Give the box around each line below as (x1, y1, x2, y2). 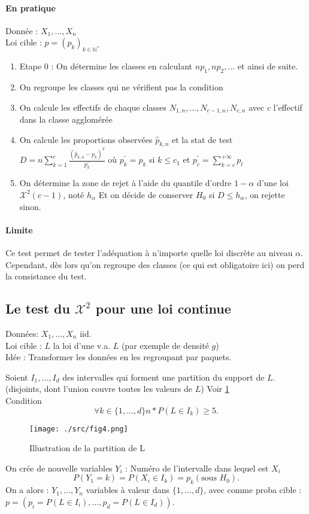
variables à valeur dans (86, 483, 170, 496)
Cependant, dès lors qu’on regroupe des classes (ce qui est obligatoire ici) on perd (5, 258, 305, 270)
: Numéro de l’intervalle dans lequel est (125, 461, 269, 474)
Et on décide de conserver (98, 188, 193, 200)
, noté (63, 188, 84, 200)
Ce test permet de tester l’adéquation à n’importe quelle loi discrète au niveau (5, 246, 293, 258)
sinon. (19, 200, 41, 212)
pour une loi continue (95, 299, 231, 318)
